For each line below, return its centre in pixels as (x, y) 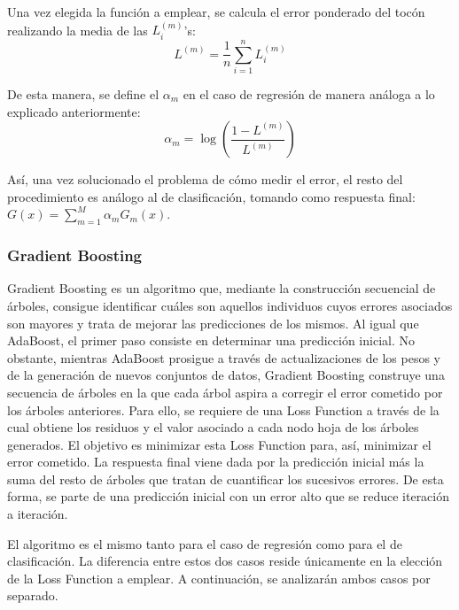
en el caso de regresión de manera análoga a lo (309, 93)
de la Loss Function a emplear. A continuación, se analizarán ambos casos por (219, 578)
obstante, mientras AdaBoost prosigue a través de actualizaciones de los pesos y (224, 357)
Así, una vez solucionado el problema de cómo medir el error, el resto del (205, 179)
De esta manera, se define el (83, 93)
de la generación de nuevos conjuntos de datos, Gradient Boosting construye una (226, 375)
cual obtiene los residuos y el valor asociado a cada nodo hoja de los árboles (213, 427)
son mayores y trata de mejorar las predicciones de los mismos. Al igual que (213, 323)
